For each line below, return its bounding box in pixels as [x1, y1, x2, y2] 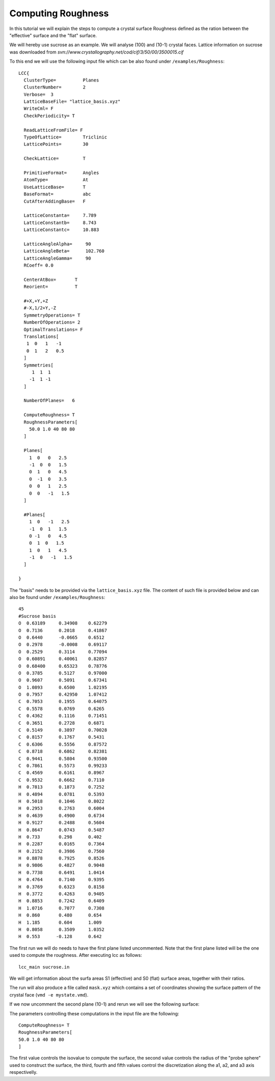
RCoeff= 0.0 [23, 263, 53, 268]
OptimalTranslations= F [23, 326, 84, 332]
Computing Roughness [9, 8, 109, 19]
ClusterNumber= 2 [23, 84, 86, 90]
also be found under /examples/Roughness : [9, 594, 105, 601]
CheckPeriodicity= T [23, 112, 75, 119]
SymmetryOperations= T [23, 312, 80, 318]
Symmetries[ [23, 362, 53, 368]
